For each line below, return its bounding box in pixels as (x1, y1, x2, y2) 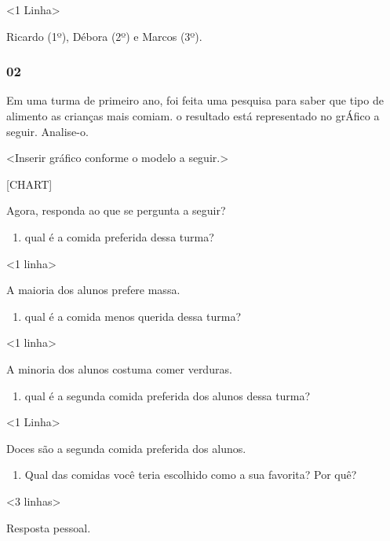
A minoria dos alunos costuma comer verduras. (6, 360, 232, 377)
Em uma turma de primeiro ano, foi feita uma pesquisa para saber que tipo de (6, 92, 384, 109)
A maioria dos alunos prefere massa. (6, 282, 180, 298)
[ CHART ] (6, 175, 53, 192)
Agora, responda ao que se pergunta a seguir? (6, 202, 226, 219)
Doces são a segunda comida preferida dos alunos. (6, 440, 246, 456)
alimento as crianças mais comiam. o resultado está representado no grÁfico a (6, 108, 380, 123)
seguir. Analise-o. (6, 123, 89, 139)
